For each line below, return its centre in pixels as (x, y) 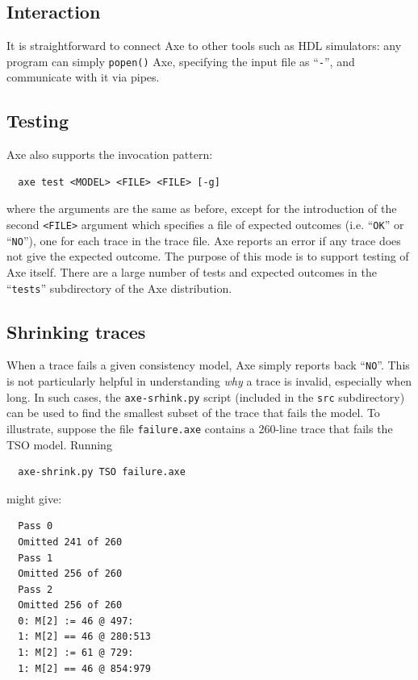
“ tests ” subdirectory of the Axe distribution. (119, 288)
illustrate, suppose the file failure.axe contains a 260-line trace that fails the (200, 428)
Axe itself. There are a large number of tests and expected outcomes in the (192, 271)
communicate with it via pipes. (83, 77)
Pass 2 (36, 589)
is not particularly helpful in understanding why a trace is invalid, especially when (209, 381)
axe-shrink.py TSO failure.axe (102, 472)
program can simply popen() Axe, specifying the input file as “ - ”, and (181, 61)
